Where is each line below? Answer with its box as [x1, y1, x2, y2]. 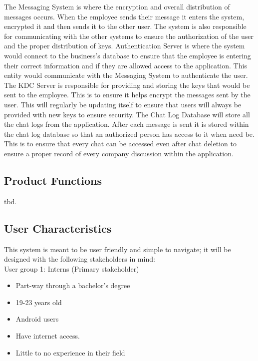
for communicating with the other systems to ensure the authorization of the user [4, 30, 254, 41]
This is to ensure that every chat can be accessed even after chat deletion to [4, 138, 237, 149]
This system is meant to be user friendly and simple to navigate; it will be [4, 244, 231, 254]
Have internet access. [15, 331, 80, 341]
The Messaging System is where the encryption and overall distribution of [4, 1, 230, 11]
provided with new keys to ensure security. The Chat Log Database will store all [4, 109, 250, 119]
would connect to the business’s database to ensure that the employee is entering [4, 50, 251, 60]
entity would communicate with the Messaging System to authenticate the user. [4, 70, 248, 80]
